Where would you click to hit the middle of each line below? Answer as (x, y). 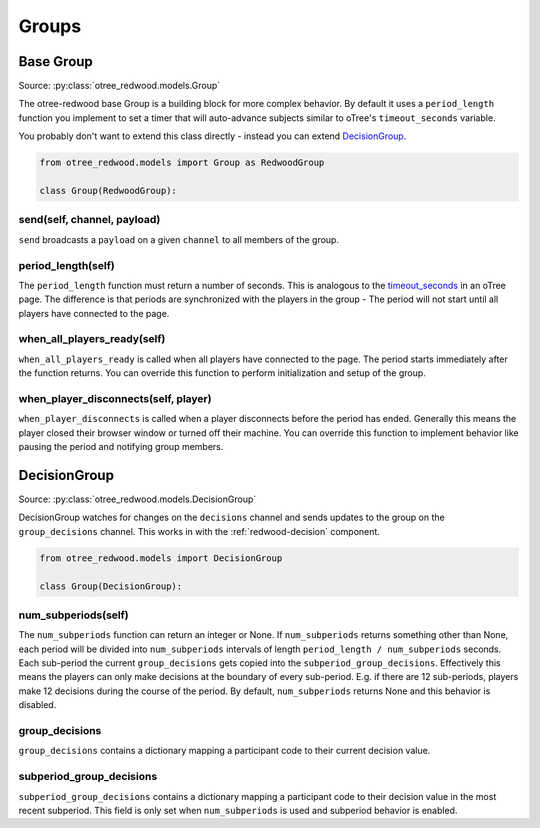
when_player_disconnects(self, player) (115, 398)
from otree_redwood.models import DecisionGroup (161, 558)
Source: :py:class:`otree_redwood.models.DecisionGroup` (137, 499)
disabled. (37, 705)
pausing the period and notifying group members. (121, 447)
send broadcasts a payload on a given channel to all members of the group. (179, 239)
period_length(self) (66, 265)
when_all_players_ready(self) (92, 339)
